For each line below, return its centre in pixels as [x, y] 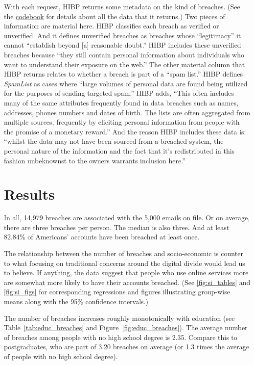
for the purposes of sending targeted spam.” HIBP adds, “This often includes [119, 93]
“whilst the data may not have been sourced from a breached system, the [114, 141]
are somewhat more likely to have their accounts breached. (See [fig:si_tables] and [127, 282]
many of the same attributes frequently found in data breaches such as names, [121, 102]
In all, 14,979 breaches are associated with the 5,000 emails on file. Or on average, [127, 218]
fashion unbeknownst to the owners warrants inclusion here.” [95, 160]
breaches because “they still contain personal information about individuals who [124, 54]
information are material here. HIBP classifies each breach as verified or [112, 26]
